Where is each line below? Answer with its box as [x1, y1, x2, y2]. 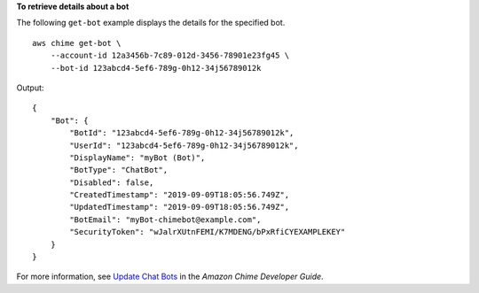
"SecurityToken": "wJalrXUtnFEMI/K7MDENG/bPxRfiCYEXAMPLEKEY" [69, 227, 346, 237]
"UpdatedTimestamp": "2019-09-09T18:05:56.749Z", [69, 202, 290, 212]
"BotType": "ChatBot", [69, 165, 169, 175]
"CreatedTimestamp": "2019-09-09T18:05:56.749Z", [69, 190, 290, 200]
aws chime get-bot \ [32, 38, 122, 48]
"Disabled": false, [69, 177, 154, 188]
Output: [16, 82, 44, 93]
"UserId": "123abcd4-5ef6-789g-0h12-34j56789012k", [69, 140, 299, 150]
